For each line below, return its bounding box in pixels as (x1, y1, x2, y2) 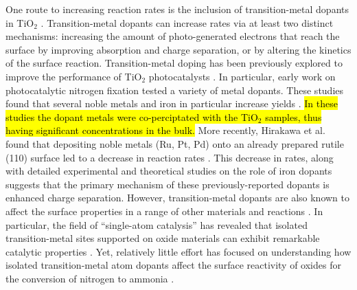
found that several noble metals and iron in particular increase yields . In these (5, 96, 338, 111)
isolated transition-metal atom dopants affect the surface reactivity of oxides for (5, 258, 341, 272)
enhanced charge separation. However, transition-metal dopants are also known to (5, 190, 349, 205)
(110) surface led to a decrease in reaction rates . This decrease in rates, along (5, 150, 334, 164)
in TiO (5, 15, 34, 30)
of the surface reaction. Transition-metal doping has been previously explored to (5, 56, 343, 70)
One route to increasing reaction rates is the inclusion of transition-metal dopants (5, 2, 349, 16)
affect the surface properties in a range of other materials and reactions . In (5, 203, 323, 218)
